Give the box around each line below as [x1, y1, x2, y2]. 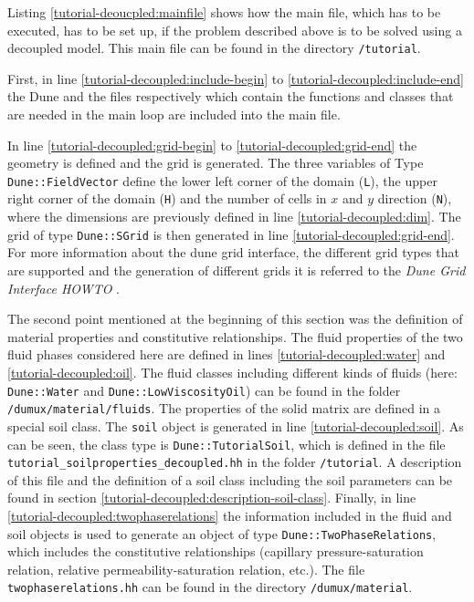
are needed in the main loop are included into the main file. [7, 105, 341, 124]
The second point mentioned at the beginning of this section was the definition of [7, 309, 463, 328]
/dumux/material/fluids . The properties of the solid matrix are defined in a [7, 399, 440, 418]
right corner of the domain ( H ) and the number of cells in [7, 189, 327, 208]
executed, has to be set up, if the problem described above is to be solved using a [7, 20, 462, 39]
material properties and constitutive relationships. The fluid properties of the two [7, 327, 463, 346]
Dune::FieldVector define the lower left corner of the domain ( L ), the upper [7, 171, 437, 190]
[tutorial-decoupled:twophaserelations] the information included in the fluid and [7, 506, 452, 524]
